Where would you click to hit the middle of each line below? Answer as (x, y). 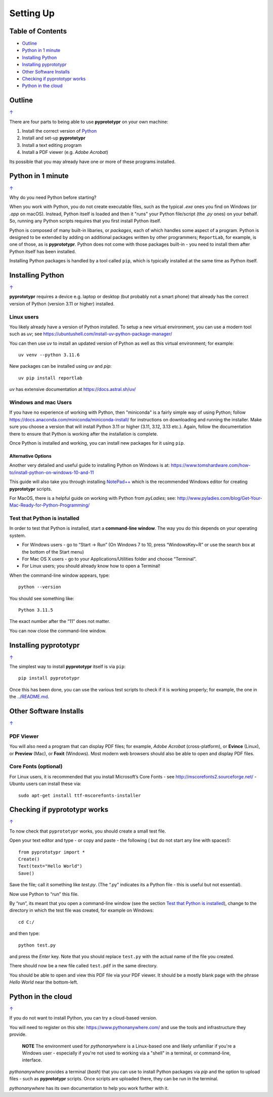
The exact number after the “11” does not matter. (60, 621)
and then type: (25, 933)
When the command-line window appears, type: (60, 575)
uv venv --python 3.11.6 (49, 355)
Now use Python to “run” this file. (44, 894)
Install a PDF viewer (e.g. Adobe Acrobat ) (65, 152)
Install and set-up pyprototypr (54, 138)
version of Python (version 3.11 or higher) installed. (62, 303)
